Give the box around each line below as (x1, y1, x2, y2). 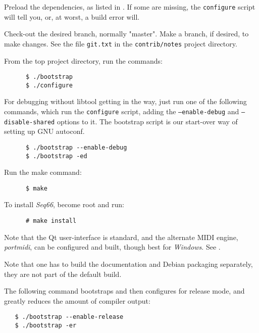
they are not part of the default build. (4, 268, 122, 279)
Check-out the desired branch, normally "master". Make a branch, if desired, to (4, 28, 249, 39)
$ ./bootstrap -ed (25, 152, 87, 160)
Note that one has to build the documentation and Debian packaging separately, (4, 258, 253, 269)
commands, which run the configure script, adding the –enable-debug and (4, 106, 239, 116)
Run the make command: (4, 167, 82, 177)
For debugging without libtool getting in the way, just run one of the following (4, 96, 247, 107)
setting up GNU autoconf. (4, 126, 85, 136)
